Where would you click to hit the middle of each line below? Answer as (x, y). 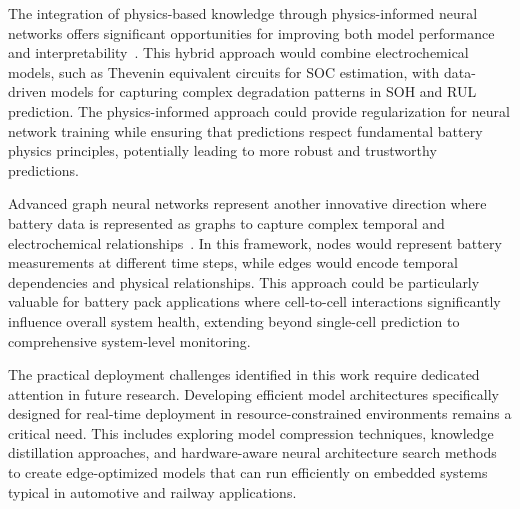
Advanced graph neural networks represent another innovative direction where (247, 203)
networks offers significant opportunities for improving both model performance (251, 32)
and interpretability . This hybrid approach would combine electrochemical (238, 52)
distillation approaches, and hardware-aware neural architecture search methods (252, 452)
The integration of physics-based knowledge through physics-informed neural (243, 13)
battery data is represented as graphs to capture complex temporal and (226, 222)
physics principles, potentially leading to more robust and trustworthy (222, 150)
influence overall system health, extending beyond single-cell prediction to (234, 320)
